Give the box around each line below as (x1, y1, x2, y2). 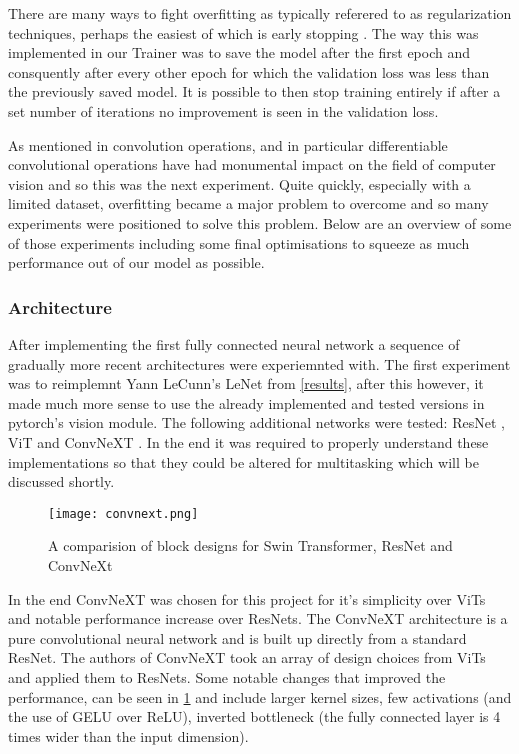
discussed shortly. (8, 471, 115, 492)
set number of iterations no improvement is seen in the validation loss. (8, 100, 439, 121)
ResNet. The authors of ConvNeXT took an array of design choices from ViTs (8, 647, 486, 668)
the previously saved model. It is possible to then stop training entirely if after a (8, 81, 501, 102)
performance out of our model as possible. (8, 252, 265, 273)
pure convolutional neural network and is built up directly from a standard (8, 627, 467, 648)
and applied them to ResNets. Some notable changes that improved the (8, 666, 446, 687)
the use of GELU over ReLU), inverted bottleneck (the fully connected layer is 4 (8, 706, 501, 727)
